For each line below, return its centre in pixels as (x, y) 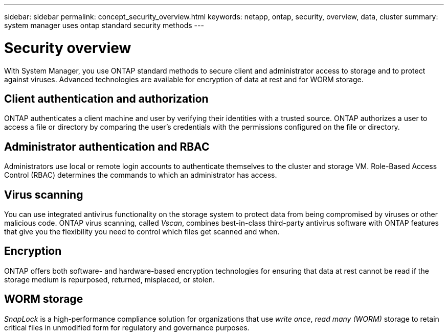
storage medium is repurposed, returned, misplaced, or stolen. (110, 279)
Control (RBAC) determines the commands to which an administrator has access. (141, 175)
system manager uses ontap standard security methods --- (104, 25)
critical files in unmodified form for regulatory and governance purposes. (127, 327)
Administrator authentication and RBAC (107, 147)
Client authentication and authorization (106, 99)
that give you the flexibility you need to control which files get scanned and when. (142, 232)
